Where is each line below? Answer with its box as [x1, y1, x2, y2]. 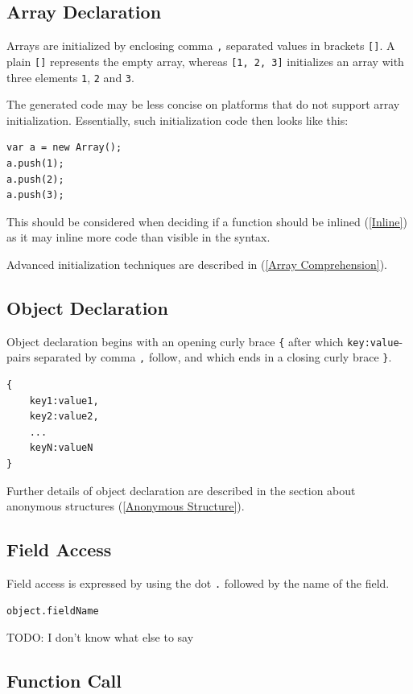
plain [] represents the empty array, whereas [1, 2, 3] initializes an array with [6, 52, 404, 69]
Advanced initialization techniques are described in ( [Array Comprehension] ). [6, 255, 387, 272]
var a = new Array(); [6, 142, 122, 154]
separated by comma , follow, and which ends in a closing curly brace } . [34, 349, 392, 366]
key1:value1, [29, 395, 99, 407]
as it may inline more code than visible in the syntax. [6, 229, 271, 246]
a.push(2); [6, 173, 64, 185]
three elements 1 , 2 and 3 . [6, 68, 134, 85]
